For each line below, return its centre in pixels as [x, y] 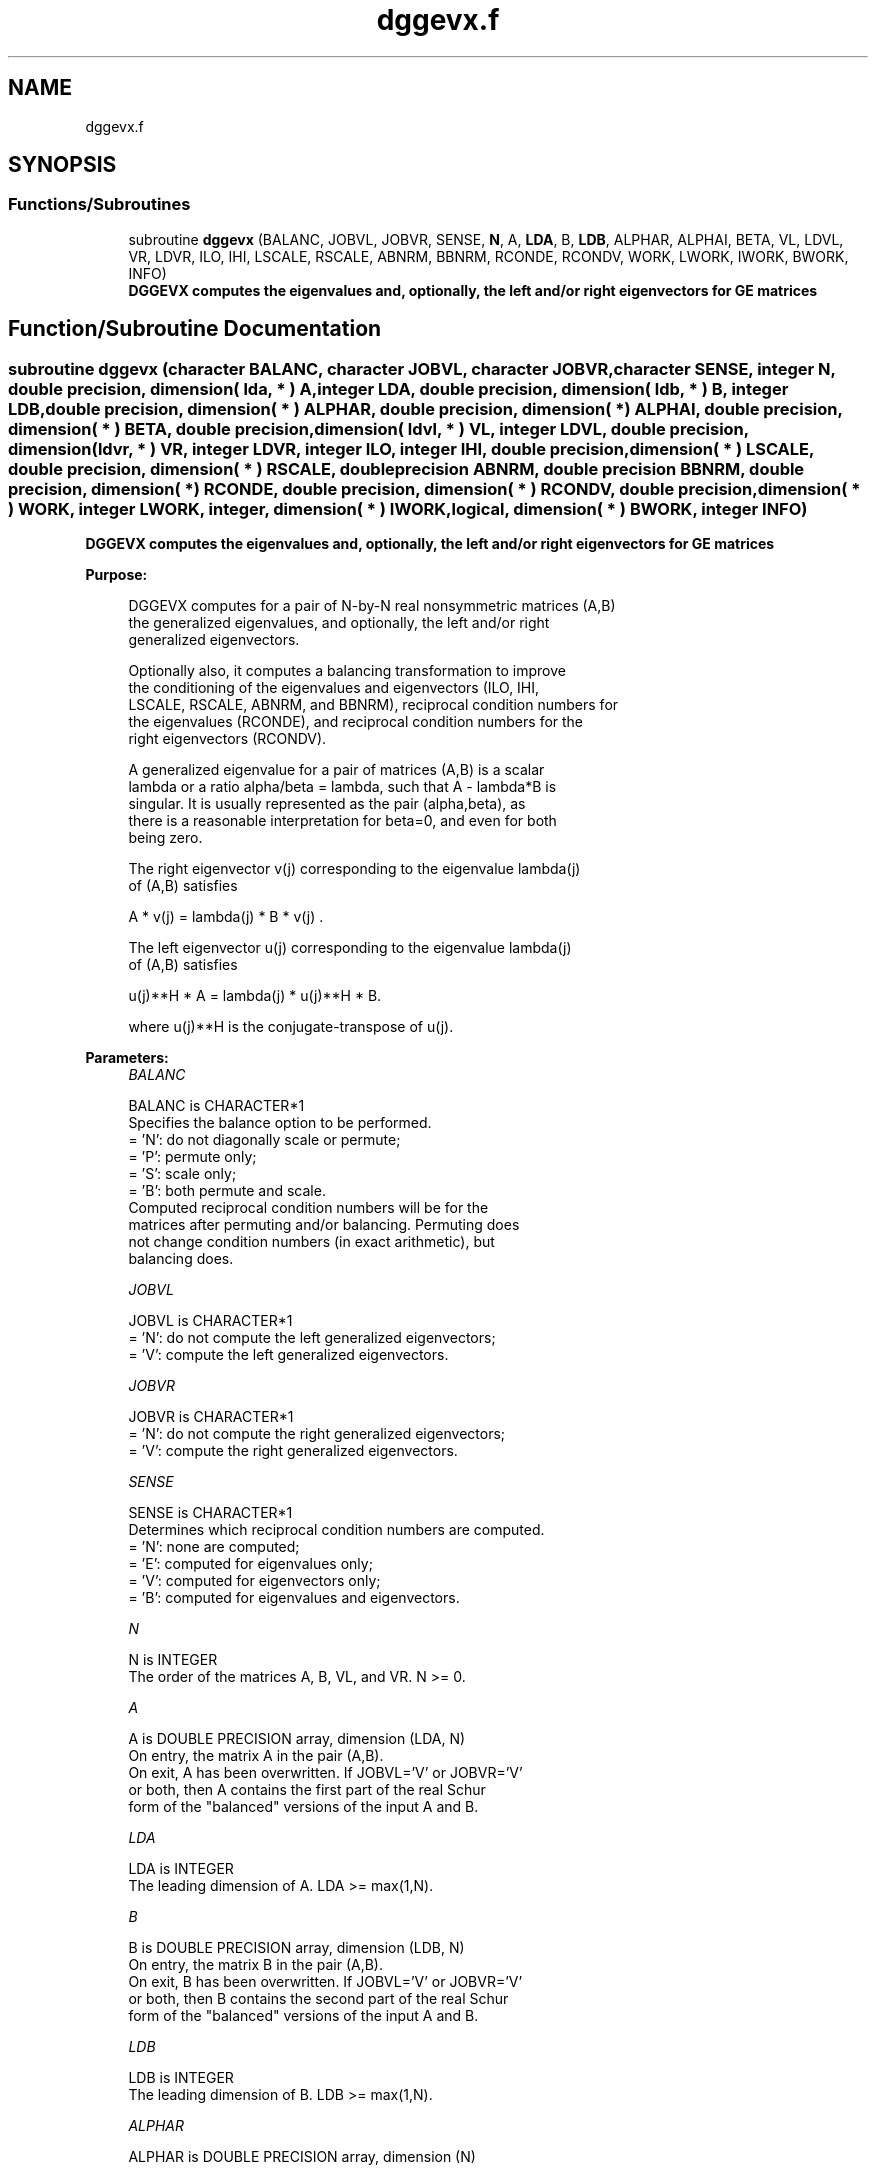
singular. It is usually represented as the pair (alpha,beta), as [327, 804]
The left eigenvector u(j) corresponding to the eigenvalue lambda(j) [350, 948]
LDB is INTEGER [181, 2078]
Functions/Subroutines [99, 204]
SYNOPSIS [62, 165]
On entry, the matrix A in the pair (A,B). [256, 1756]
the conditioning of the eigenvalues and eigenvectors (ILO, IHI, [334, 688]
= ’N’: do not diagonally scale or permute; [264, 1140]
